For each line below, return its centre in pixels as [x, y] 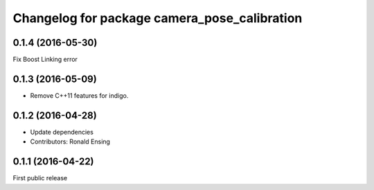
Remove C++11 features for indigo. [79, 95]
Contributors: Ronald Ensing [70, 141]
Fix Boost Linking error [45, 60]
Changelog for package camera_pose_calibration [158, 18]
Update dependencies [62, 132]
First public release [40, 178]
